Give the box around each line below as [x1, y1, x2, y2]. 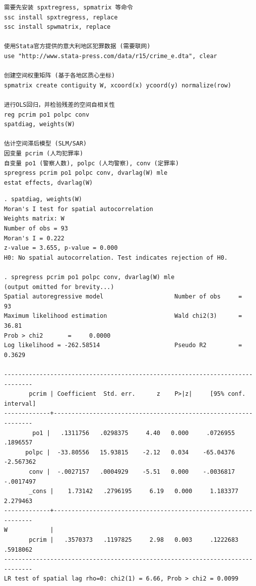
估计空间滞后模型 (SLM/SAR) [4, 140, 87, 147]
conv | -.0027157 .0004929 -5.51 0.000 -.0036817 [29, 468, 235, 475]
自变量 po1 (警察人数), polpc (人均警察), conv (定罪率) [4, 159, 179, 167]
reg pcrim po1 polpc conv [4, 111, 89, 118]
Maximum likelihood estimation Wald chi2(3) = [4, 312, 242, 320]
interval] [4, 400, 36, 407]
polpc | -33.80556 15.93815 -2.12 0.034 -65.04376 [25, 448, 235, 456]
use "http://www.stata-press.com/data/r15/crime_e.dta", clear [4, 52, 217, 60]
